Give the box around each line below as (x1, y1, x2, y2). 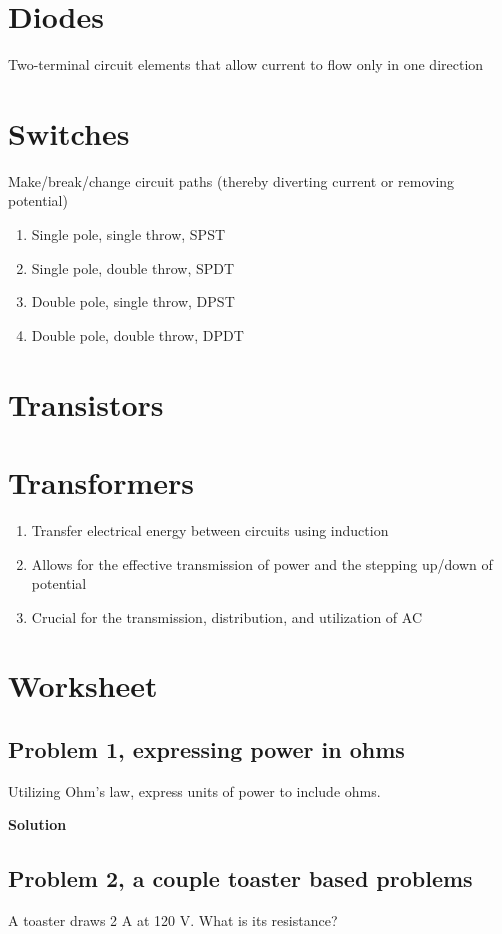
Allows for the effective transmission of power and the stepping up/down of (31, 553, 493, 574)
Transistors (8, 383, 164, 424)
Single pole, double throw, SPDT (31, 257, 235, 278)
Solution (8, 814, 67, 835)
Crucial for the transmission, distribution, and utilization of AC (31, 606, 422, 627)
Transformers (8, 461, 195, 502)
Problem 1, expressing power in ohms (8, 734, 405, 765)
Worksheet (8, 665, 158, 706)
